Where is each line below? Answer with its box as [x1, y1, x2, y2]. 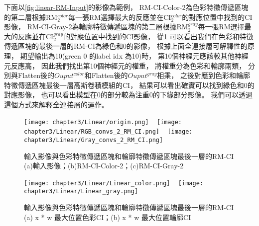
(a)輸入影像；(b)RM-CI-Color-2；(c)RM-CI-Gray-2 [24, 160, 184, 171]
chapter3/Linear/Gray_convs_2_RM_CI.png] [24, 136, 163, 144]
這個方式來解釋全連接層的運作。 [4, 99, 109, 109]
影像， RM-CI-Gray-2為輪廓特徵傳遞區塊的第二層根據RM [4, 21, 188, 32]
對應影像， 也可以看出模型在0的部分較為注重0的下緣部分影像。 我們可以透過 [4, 89, 253, 100]
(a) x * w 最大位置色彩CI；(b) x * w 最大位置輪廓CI [24, 212, 191, 222]
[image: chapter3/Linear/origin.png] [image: [24, 118, 182, 126]
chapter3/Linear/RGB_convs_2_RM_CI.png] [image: [24, 128, 193, 136]
